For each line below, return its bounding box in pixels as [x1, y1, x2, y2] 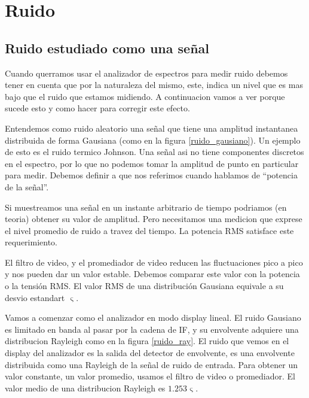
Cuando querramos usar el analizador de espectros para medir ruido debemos [5, 66, 288, 79]
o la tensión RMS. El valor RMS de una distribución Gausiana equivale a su [5, 279, 284, 292]
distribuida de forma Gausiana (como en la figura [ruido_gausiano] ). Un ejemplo [5, 133, 301, 146]
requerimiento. [5, 236, 57, 248]
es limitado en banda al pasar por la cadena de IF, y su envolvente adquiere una [5, 323, 299, 335]
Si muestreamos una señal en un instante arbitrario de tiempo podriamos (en [5, 200, 287, 213]
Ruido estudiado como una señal [5, 38, 210, 57]
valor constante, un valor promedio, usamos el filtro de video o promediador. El [5, 370, 296, 382]
